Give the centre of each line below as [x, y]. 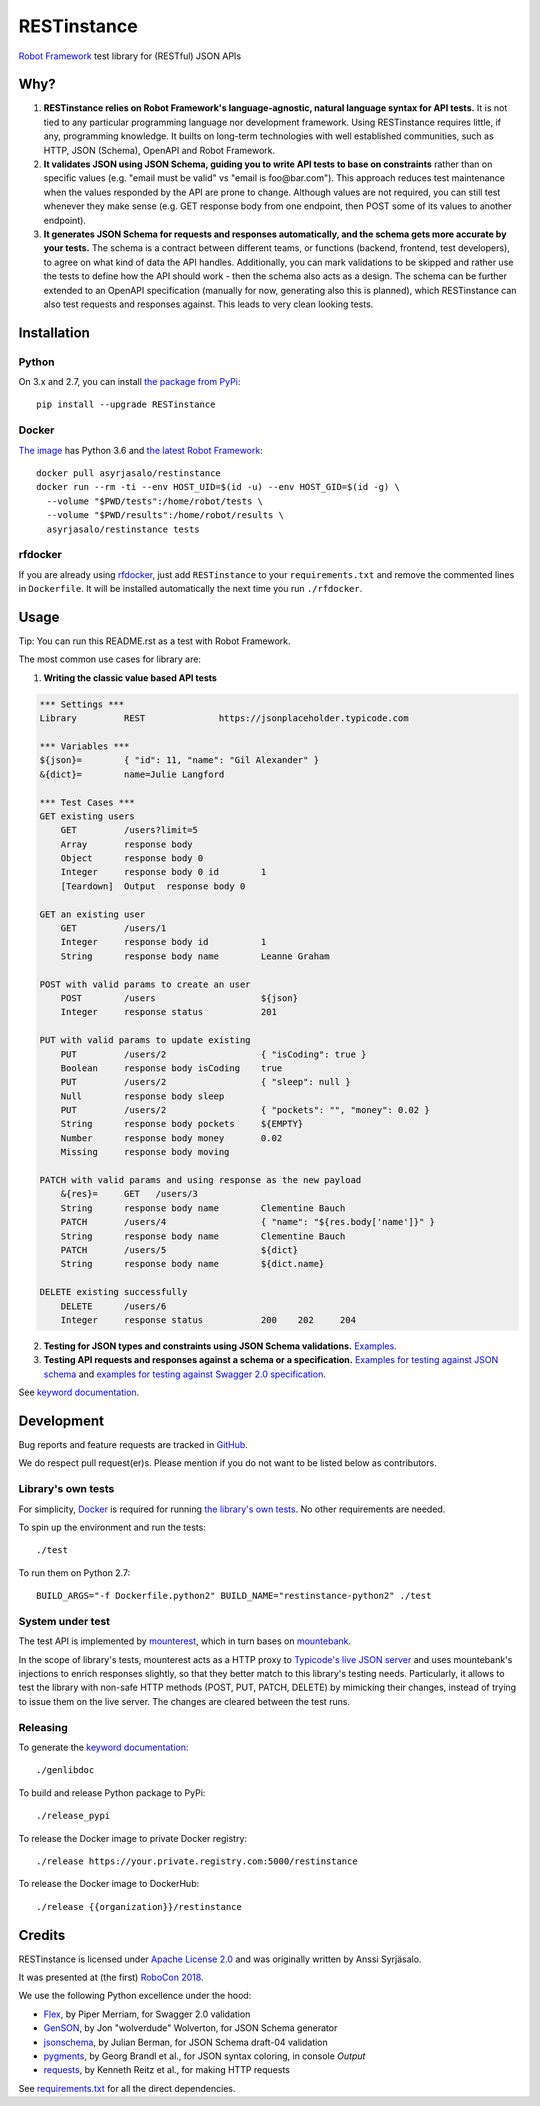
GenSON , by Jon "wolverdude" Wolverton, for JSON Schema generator [190, 2028]
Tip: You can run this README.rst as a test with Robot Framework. [154, 641]
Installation [54, 332]
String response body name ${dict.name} [192, 1264]
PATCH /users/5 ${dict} [179, 1250]
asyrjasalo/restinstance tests [123, 529]
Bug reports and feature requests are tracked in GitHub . [133, 1445]
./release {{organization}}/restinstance [139, 1906]
